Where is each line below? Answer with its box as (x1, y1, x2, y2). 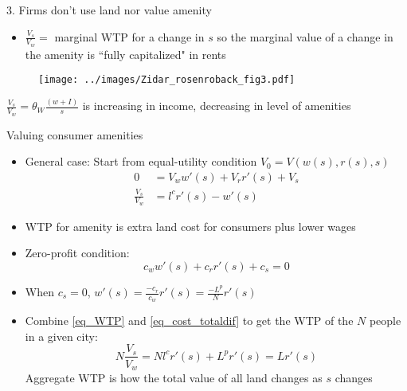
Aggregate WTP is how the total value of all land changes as (25, 369, 323, 385)
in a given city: (25, 327, 98, 344)
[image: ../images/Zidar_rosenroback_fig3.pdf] (38, 74, 295, 86)
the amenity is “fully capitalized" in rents (25, 45, 226, 62)
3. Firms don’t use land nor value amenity (6, 2, 212, 18)
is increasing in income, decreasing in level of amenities (82, 97, 351, 114)
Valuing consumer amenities (6, 126, 143, 143)
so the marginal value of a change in (217, 28, 393, 45)
